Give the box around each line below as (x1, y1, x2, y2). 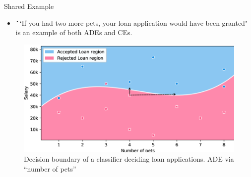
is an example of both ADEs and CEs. (15, 27, 132, 38)
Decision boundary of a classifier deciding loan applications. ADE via (24, 154, 234, 164)
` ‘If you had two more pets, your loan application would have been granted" (15, 17, 248, 28)
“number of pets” (24, 164, 76, 174)
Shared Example (4, 1, 54, 11)
